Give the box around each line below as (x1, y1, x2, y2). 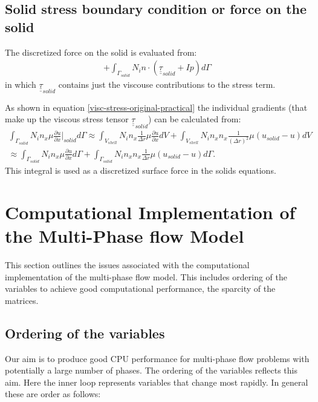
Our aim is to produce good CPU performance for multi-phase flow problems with (5, 352, 310, 364)
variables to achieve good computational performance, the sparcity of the (5, 282, 276, 295)
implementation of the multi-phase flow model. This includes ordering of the (5, 270, 287, 283)
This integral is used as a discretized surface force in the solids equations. (5, 164, 276, 177)
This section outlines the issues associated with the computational (5, 259, 250, 271)
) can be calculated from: (148, 113, 241, 125)
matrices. (5, 294, 39, 306)
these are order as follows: (5, 387, 101, 400)
